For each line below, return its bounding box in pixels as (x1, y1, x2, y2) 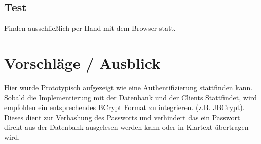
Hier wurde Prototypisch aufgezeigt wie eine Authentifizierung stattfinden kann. (4, 82, 253, 92)
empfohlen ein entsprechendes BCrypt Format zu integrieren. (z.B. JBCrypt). (4, 102, 245, 113)
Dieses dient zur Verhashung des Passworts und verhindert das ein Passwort (4, 112, 240, 122)
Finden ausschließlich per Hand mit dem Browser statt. (4, 23, 176, 33)
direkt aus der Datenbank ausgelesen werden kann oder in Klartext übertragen (4, 122, 249, 132)
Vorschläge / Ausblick (4, 52, 161, 73)
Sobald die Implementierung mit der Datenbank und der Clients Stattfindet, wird (4, 92, 257, 102)
